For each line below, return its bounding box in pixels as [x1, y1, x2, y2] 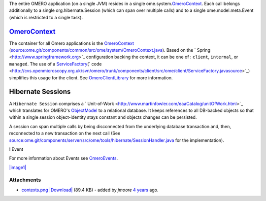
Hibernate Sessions [9, 88, 71, 96]
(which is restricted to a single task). [9, 14, 83, 20]
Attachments [9, 176, 41, 183]
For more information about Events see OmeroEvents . [9, 155, 118, 161]
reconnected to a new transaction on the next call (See [9, 131, 121, 136]
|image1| [9, 164, 27, 170]
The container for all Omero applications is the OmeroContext [9, 40, 134, 46]
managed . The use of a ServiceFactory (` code [9, 61, 102, 67]
